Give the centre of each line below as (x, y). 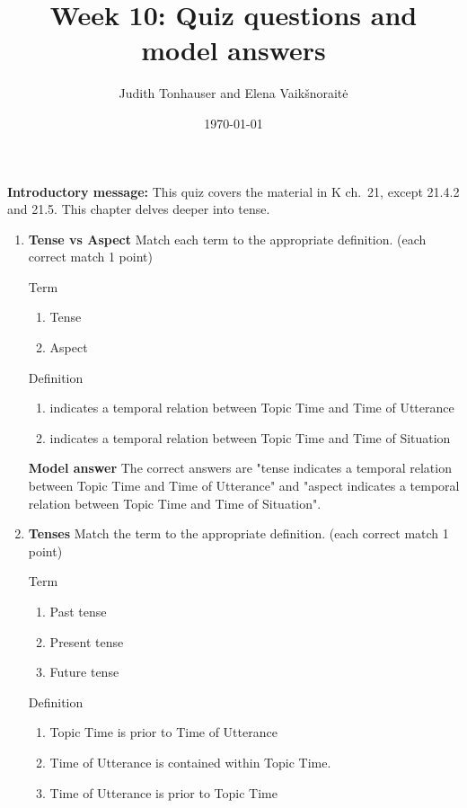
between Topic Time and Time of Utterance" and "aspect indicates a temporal (244, 486)
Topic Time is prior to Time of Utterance (163, 732)
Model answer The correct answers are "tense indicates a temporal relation (240, 468)
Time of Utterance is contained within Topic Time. (190, 762)
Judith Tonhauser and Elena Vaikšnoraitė (233, 93)
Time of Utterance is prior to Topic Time (163, 792)
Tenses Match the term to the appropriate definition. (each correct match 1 (238, 533)
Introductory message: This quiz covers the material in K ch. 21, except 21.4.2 (233, 191)
